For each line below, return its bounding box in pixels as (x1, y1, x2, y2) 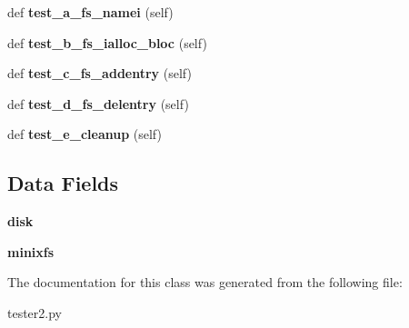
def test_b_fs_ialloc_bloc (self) (7, 33, 207, 52)
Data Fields (7, 169, 119, 197)
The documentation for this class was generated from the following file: (7, 273, 403, 292)
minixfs (7, 242, 55, 261)
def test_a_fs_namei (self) (7, 3, 174, 21)
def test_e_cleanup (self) (7, 124, 162, 144)
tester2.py (7, 303, 63, 322)
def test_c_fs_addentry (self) (7, 64, 192, 83)
